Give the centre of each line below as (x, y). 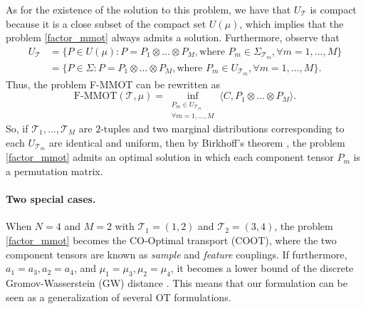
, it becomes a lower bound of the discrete (262, 268)
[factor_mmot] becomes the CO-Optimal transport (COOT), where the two (171, 240)
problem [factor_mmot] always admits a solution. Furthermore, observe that (173, 37)
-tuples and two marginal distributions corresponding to (223, 128)
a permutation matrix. (54, 171)
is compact (333, 9)
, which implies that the (292, 23)
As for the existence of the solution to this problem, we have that (148, 9)
